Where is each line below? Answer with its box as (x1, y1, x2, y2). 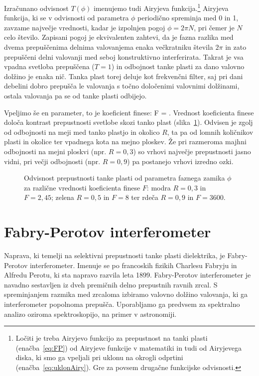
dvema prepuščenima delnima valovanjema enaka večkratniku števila (4, 42, 213, 52)
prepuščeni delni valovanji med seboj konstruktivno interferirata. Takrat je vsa (4, 51, 244, 62)
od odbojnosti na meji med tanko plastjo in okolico (4, 126, 160, 137)
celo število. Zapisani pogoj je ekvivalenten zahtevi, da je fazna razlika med (4, 32, 234, 42)
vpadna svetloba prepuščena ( (4, 61, 95, 72)
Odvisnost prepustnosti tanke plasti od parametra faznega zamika (24, 173, 225, 183)
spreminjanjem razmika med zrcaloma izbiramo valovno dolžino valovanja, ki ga (4, 289, 248, 299)
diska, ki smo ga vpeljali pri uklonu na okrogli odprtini (15, 352, 183, 363)
